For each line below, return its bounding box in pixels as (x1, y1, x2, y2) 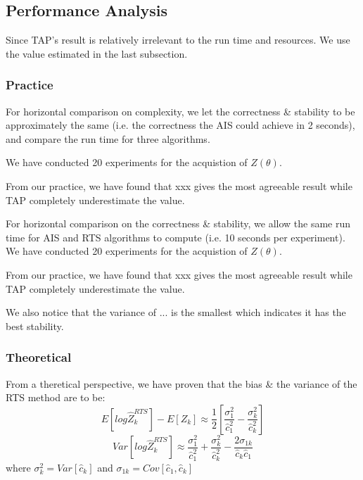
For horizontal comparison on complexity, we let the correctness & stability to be (6, 103, 355, 118)
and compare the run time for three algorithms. (6, 131, 210, 146)
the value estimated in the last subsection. (6, 46, 188, 61)
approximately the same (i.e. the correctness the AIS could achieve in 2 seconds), (6, 118, 355, 132)
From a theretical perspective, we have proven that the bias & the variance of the (6, 376, 357, 391)
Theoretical (6, 348, 72, 366)
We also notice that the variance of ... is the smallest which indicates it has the (6, 305, 346, 320)
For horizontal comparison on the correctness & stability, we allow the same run (6, 216, 351, 231)
